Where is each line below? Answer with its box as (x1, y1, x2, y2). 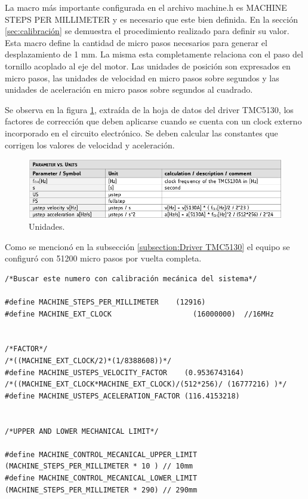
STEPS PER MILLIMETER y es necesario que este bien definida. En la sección (5, 13, 298, 25)
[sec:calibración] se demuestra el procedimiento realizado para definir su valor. (5, 25, 289, 37)
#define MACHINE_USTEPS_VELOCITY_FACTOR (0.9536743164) (5, 368, 244, 377)
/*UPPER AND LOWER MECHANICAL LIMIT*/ (5, 427, 159, 436)
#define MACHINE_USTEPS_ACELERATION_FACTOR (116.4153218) (5, 391, 240, 400)
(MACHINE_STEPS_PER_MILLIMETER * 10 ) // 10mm (5, 462, 193, 471)
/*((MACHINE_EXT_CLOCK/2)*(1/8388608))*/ (5, 357, 172, 366)
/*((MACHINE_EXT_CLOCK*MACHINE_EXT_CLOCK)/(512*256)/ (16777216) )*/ (5, 380, 287, 389)
